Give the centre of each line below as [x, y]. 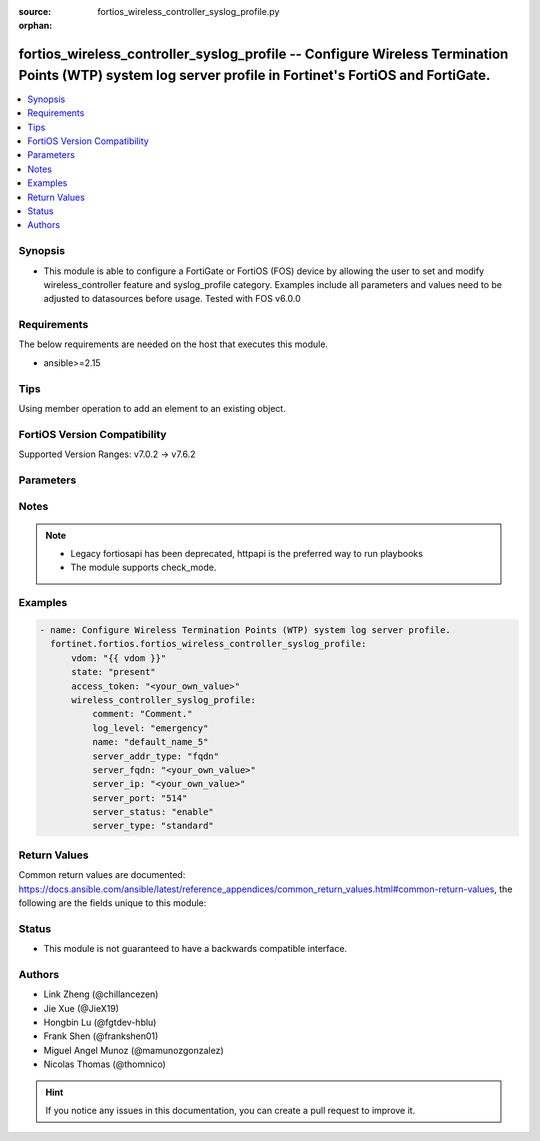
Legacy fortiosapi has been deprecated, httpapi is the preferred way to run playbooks [247, 554]
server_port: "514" [139, 798]
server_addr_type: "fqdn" [155, 756]
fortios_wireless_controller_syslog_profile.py [188, 11]
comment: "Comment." [142, 714]
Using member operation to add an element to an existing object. [152, 408]
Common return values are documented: [102, 875]
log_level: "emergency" [150, 728]
